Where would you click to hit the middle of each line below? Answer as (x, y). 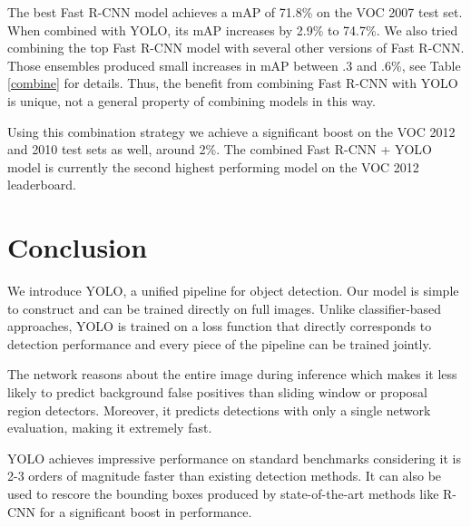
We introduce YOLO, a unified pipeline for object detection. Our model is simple (233, 291)
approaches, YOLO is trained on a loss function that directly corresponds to (220, 326)
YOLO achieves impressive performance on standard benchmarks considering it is (234, 458)
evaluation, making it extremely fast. (110, 428)
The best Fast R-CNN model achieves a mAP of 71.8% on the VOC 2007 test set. (235, 12)
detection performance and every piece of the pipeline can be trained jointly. (220, 343)
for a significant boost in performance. (146, 511)
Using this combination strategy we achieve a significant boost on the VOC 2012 (231, 131)
